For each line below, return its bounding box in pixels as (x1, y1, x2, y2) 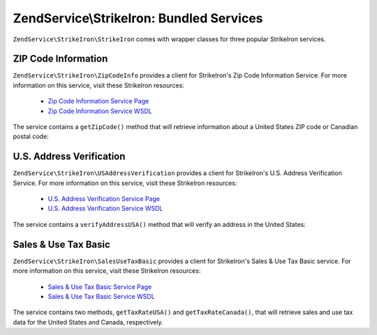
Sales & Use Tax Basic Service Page (47, 283, 152, 291)
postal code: (13, 133, 49, 141)
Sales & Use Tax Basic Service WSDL (47, 292, 155, 300)
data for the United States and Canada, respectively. (13, 318, 163, 326)
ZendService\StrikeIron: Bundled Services (13, 10, 263, 26)
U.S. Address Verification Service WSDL (47, 204, 163, 213)
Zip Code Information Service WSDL (47, 107, 153, 115)
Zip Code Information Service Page (47, 97, 149, 105)
